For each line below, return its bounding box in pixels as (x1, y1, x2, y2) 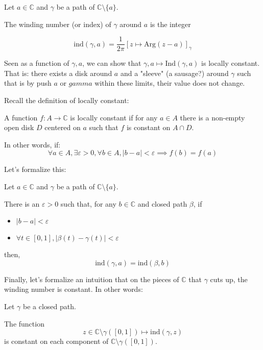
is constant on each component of (4, 336, 109, 346)
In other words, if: (4, 139, 61, 149)
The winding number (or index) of (4, 18, 111, 29)
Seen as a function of (4, 58, 69, 68)
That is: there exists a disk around (4, 67, 112, 78)
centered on (44, 122, 81, 133)
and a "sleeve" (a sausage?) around (120, 67, 229, 78)
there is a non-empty (180, 112, 245, 122)
